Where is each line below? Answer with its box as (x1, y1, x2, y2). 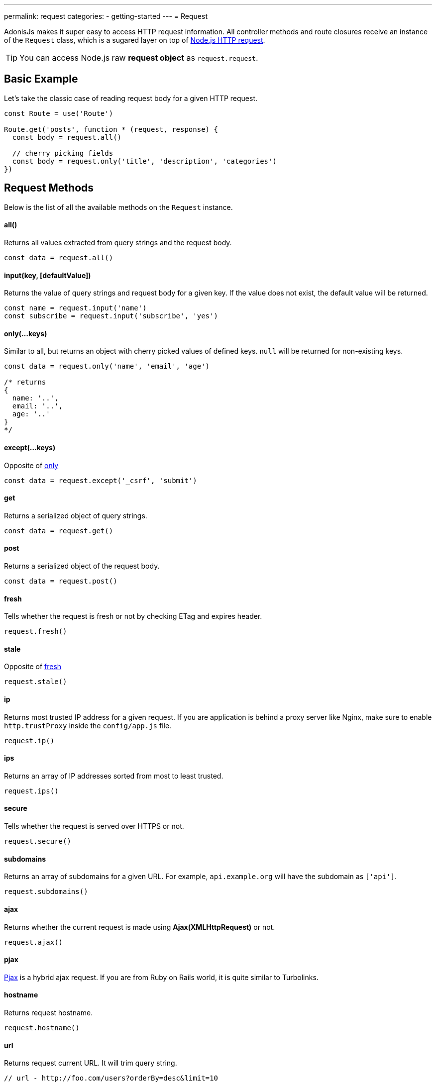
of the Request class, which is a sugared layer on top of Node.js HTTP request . (4, 36, 265, 44)
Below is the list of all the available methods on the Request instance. (4, 202, 233, 211)
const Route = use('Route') (4, 109, 113, 117)
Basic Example (4, 73, 78, 86)
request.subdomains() (4, 888, 88, 896)
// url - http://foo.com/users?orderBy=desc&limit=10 (4, 1074, 218, 1083)
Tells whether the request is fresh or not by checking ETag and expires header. (4, 612, 262, 621)
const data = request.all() (4, 253, 113, 262)
